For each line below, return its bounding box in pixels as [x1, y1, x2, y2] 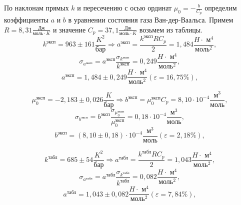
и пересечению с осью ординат [77, 2, 172, 12]
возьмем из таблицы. [139, 24, 203, 34]
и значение [52, 24, 86, 34]
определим [204, 2, 237, 12]
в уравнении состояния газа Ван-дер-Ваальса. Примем [68, 14, 233, 25]
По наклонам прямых [4, 2, 69, 12]
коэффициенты [4, 14, 48, 25]
